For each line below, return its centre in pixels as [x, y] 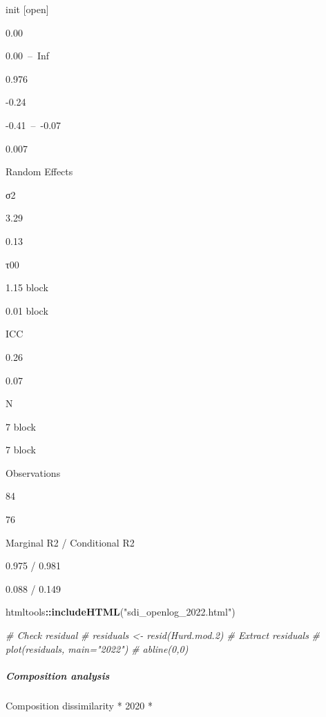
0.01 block [27, 310]
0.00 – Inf [28, 56]
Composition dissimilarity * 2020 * [79, 705]
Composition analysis [58, 675]
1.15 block [27, 287]
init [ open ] [27, 9]
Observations [33, 472]
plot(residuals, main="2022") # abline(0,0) [97, 648]
